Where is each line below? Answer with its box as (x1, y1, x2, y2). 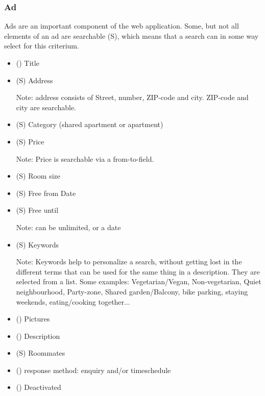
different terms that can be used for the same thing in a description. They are (16, 266, 260, 277)
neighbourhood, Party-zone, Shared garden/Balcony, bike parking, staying (16, 286, 248, 296)
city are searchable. (16, 102, 76, 112)
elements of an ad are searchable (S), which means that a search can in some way (4, 30, 259, 41)
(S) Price (16, 136, 44, 146)
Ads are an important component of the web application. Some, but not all (4, 20, 239, 31)
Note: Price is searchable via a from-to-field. (16, 153, 154, 164)
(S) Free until (16, 205, 59, 215)
